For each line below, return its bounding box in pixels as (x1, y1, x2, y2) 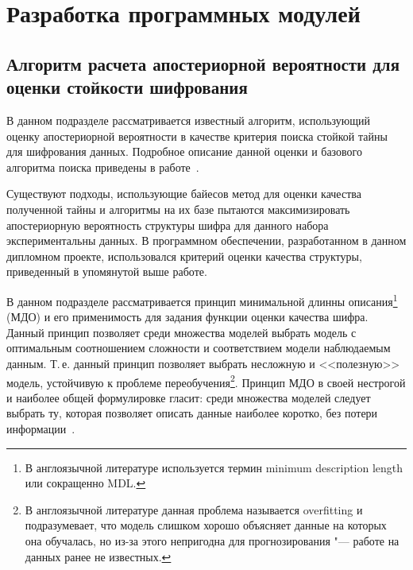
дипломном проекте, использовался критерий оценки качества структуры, (6, 247, 362, 264)
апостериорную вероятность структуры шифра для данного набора (6, 216, 329, 233)
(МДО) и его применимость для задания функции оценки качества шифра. (6, 308, 369, 325)
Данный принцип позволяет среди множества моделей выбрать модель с (6, 324, 357, 340)
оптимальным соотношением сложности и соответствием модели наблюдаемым (6, 339, 391, 356)
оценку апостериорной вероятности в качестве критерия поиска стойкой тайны (6, 127, 388, 144)
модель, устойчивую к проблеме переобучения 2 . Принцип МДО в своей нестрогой (6, 371, 406, 390)
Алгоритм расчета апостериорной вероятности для (6, 51, 400, 76)
